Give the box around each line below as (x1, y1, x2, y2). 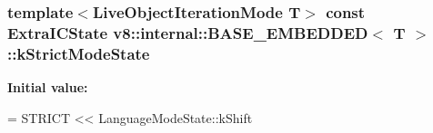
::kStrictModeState (7, 42, 150, 64)
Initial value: (7, 78, 88, 97)
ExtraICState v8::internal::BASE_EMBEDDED (7, 21, 368, 43)
